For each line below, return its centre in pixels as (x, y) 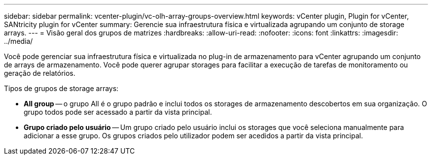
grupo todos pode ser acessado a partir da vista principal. (118, 112)
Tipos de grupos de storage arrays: (61, 88)
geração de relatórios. (40, 73)
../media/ (18, 41)
